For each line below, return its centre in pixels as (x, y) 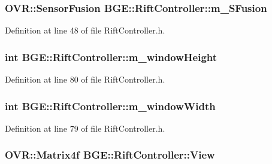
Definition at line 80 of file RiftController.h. (85, 79)
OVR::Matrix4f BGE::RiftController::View (110, 155)
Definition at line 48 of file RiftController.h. (85, 30)
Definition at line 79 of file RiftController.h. (85, 128)
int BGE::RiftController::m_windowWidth (110, 106)
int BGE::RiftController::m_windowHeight (111, 57)
